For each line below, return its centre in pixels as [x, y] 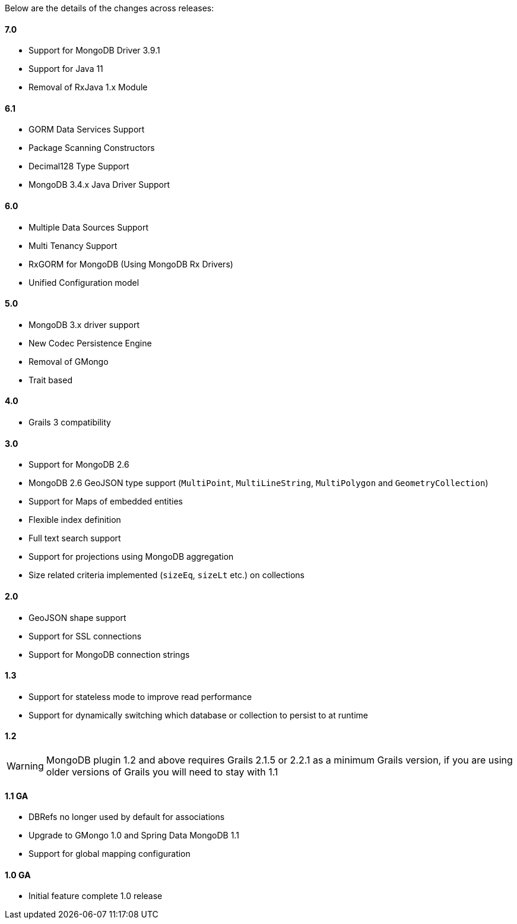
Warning [25, 766]
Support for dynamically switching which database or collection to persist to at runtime [198, 715]
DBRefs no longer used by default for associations [127, 817]
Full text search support [75, 538]
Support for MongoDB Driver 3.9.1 [94, 51]
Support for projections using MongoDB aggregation [131, 557]
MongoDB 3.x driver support [84, 324]
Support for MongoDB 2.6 [79, 465]
